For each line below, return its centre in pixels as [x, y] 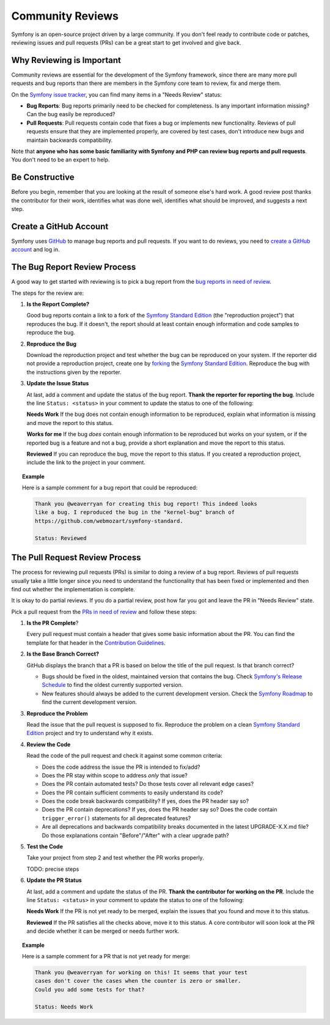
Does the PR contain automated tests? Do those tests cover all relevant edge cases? [148, 784]
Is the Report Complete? [58, 304]
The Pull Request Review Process [76, 557]
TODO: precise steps [53, 869]
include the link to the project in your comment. [86, 462]
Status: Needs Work [64, 1007]
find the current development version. [90, 702]
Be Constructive [43, 177]
